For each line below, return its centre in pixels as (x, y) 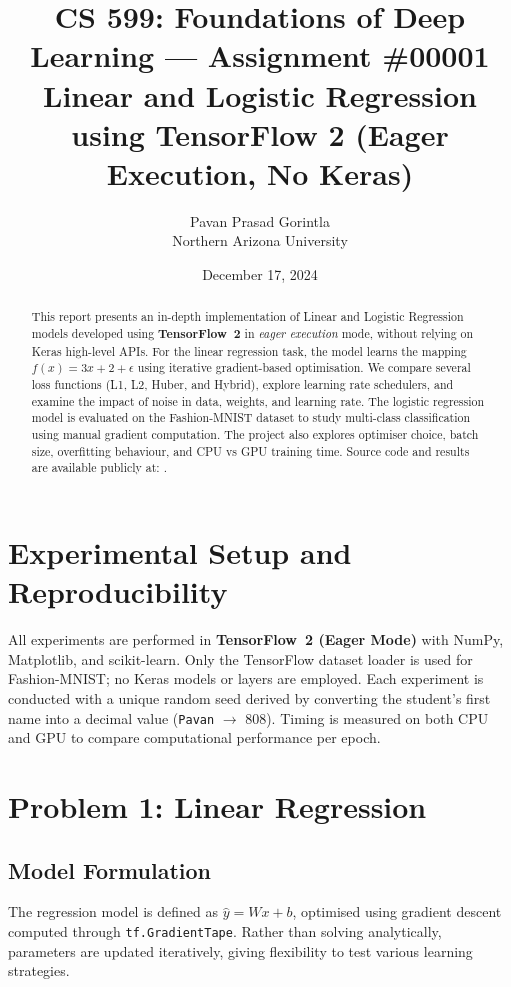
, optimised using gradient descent (397, 911)
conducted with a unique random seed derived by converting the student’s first (249, 697)
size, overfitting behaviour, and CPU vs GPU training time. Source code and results (250, 450)
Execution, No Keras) (260, 172)
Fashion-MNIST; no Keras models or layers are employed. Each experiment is (246, 678)
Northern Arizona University (260, 240)
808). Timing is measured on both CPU (367, 717)
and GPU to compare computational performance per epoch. (194, 737)
